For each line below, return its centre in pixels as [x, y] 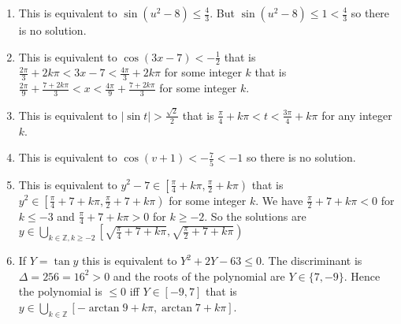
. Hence [362, 276]
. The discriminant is [312, 261]
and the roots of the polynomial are [199, 276]
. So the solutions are [255, 216]
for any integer [357, 115]
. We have [279, 200]
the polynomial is [60, 291]
